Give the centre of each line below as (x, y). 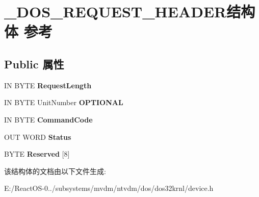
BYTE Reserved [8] (37, 154)
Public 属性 (34, 64)
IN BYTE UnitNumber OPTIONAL (64, 102)
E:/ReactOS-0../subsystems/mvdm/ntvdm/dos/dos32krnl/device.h (109, 188)
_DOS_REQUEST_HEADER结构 (130, 11)
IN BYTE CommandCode (48, 119)
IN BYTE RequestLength (48, 85)
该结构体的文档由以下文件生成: (55, 171)
